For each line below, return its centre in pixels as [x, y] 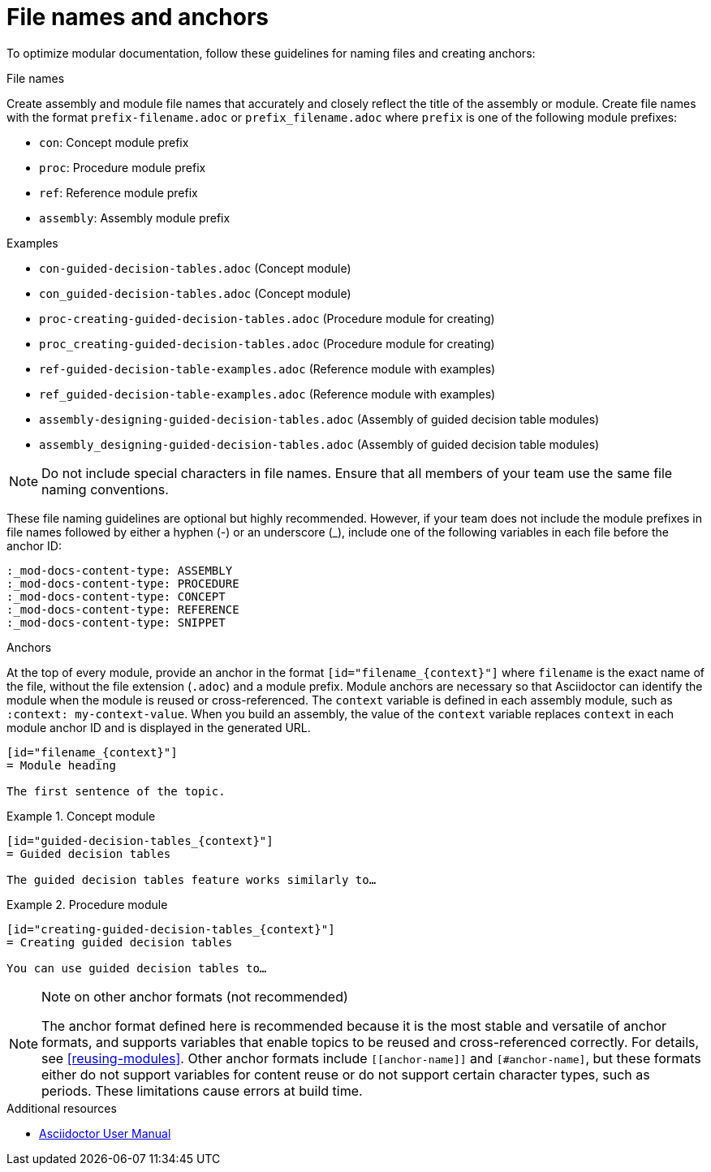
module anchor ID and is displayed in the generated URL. [159, 727]
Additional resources [62, 1108]
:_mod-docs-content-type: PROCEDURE [123, 583]
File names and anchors [138, 17]
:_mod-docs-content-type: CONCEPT [116, 596]
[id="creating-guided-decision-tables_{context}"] [171, 929]
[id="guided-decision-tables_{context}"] [140, 840]
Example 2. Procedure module [87, 904]
